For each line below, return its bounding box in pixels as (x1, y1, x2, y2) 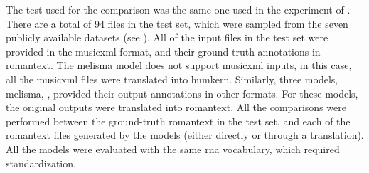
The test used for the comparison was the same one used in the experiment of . (6, 2, 351, 16)
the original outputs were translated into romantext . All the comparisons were (6, 100, 346, 115)
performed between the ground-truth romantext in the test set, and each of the (6, 113, 351, 128)
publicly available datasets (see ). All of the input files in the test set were (6, 30, 328, 45)
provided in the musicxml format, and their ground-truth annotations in (6, 43, 321, 58)
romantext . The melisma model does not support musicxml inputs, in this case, (6, 58, 352, 73)
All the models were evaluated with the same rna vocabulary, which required (6, 141, 340, 156)
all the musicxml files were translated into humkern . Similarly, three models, (6, 71, 338, 86)
